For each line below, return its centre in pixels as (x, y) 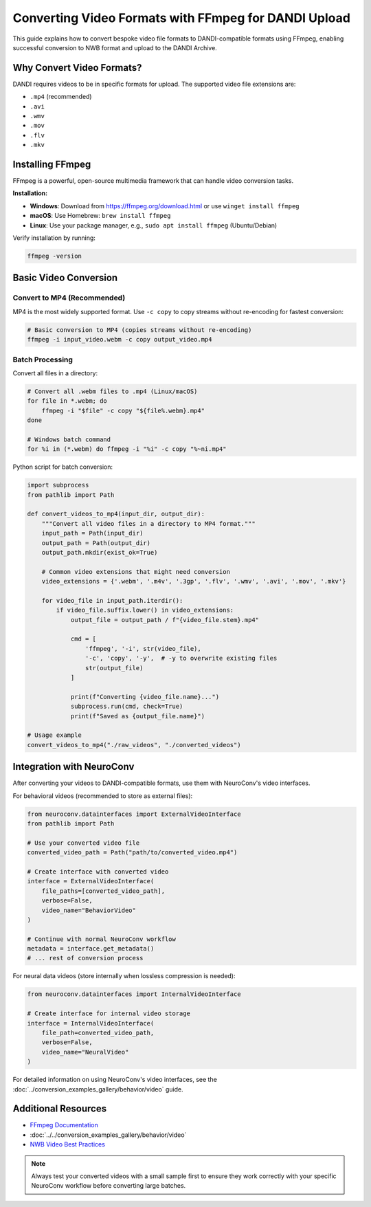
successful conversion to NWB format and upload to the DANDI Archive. (115, 47)
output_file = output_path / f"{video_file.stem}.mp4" (165, 620)
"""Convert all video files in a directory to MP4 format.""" (148, 523)
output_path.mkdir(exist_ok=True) (100, 552)
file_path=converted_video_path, (98, 1033)
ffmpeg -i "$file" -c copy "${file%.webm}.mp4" (123, 410)
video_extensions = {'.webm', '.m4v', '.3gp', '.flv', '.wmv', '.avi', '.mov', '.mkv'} (194, 582)
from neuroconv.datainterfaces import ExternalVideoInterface (134, 814)
